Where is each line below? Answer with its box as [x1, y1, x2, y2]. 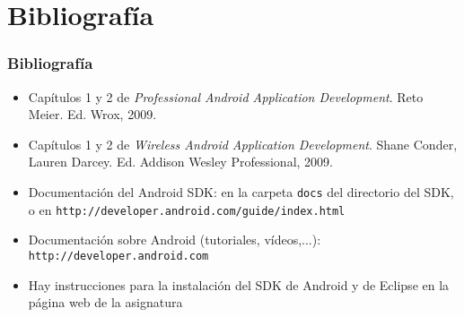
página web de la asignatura [28, 293, 183, 312]
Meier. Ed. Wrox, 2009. [28, 105, 157, 124]
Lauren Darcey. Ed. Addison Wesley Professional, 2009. [28, 152, 333, 171]
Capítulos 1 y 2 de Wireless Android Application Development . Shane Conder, [28, 134, 458, 153]
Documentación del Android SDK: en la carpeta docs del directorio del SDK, [28, 182, 454, 201]
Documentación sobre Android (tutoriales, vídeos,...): [28, 230, 321, 249]
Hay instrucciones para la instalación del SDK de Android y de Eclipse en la [28, 275, 450, 294]
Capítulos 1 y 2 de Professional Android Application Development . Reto [28, 87, 424, 106]
